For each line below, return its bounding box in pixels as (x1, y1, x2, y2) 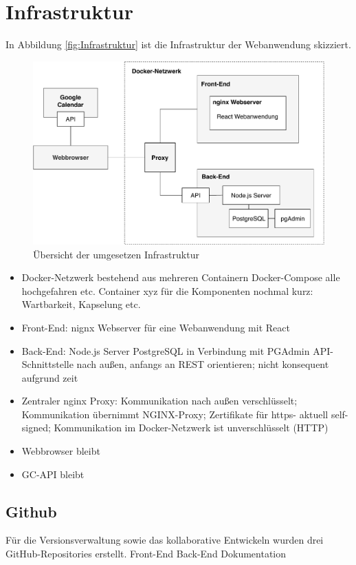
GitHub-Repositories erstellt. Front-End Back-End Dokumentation (5, 546, 287, 561)
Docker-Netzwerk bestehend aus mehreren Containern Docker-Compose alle (21, 270, 340, 285)
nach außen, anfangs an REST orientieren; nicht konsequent (76, 357, 329, 371)
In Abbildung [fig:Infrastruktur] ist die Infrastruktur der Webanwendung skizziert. (5, 37, 351, 52)
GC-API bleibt (21, 466, 85, 481)
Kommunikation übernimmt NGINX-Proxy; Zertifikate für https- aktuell (21, 407, 329, 421)
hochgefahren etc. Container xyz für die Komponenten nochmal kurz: (21, 283, 313, 298)
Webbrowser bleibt (21, 444, 100, 458)
